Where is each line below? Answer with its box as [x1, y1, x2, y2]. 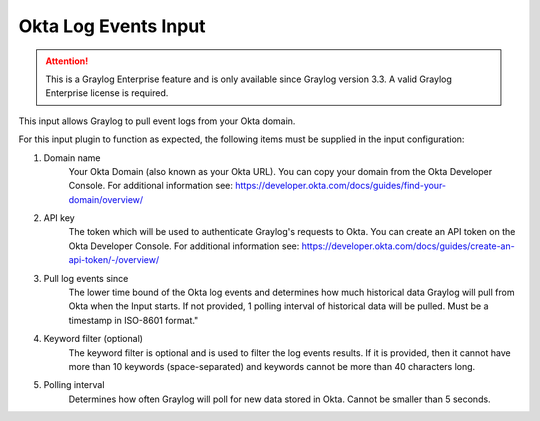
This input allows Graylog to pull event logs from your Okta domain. [18, 115, 296, 127]
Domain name [43, 151, 101, 164]
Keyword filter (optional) [43, 333, 144, 345]
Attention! [45, 55, 89, 67]
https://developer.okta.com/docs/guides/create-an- [301, 240, 515, 252]
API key [43, 212, 75, 224]
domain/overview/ [68, 193, 144, 205]
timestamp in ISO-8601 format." [68, 314, 199, 326]
